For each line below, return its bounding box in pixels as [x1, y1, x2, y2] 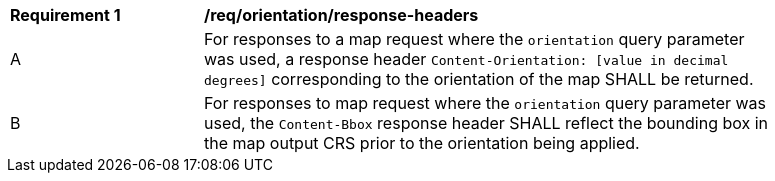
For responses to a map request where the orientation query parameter [204, 29, 745, 49]
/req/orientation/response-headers [204, 5, 479, 25]
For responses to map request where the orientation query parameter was [204, 93, 767, 113]
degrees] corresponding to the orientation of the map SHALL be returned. [204, 69, 754, 89]
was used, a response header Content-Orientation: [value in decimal [204, 49, 729, 69]
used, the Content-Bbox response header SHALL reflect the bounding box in [204, 113, 769, 133]
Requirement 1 [10, 5, 121, 25]
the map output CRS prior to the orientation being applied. [204, 133, 640, 153]
